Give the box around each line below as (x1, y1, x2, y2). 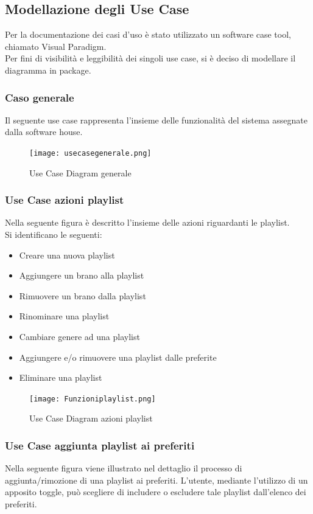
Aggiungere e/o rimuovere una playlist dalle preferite (19, 350, 217, 363)
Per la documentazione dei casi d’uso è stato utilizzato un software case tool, (5, 28, 291, 41)
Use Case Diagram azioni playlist (29, 412, 153, 425)
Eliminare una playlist (19, 371, 102, 384)
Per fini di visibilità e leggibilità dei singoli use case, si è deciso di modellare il (5, 52, 296, 64)
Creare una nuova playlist (19, 248, 115, 261)
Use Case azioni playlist (5, 192, 124, 207)
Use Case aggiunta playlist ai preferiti (5, 437, 195, 453)
